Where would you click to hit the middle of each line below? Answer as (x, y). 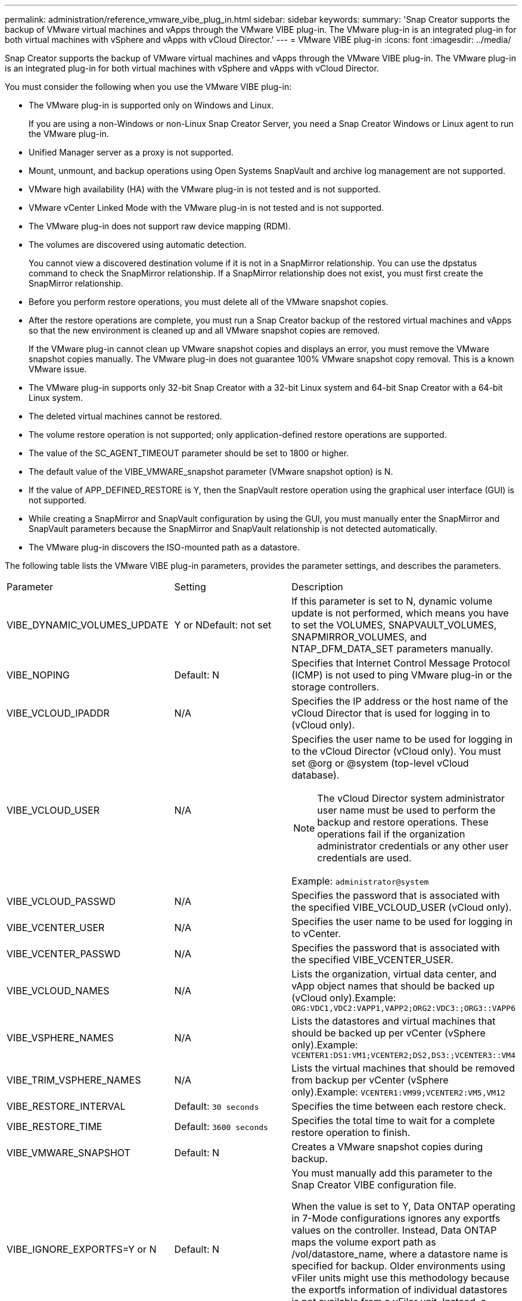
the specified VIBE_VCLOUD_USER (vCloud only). (402, 907)
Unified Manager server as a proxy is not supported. (131, 152)
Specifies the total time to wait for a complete (393, 1121)
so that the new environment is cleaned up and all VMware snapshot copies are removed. (204, 330)
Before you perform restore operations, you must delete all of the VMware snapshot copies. (209, 302)
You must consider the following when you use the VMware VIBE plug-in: (148, 87)
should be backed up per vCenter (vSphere (389, 1033)
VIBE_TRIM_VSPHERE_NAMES (74, 1080)
